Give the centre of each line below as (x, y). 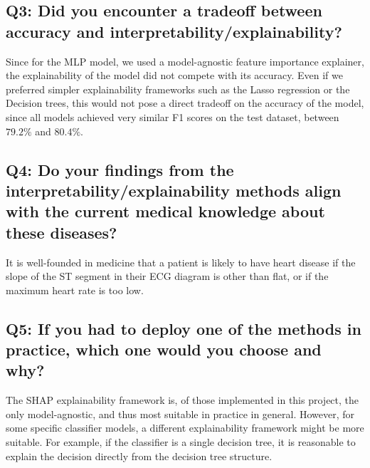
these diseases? (62, 232)
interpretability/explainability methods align (174, 190)
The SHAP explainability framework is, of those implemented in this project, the (183, 400)
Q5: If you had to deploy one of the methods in (184, 328)
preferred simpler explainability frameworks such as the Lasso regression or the (178, 89)
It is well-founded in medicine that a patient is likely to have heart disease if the (181, 262)
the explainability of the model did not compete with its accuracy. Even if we (174, 75)
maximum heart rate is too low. (75, 290)
